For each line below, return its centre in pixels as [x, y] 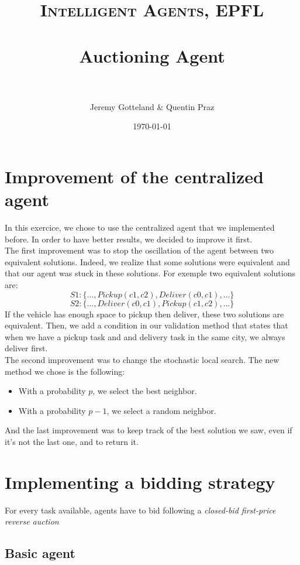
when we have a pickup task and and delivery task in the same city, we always [145, 336]
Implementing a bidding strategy [140, 482]
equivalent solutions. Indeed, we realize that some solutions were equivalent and [147, 261]
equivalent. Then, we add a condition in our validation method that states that [146, 325]
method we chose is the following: [65, 371]
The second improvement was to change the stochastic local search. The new [142, 359]
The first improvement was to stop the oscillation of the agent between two [139, 250]
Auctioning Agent [152, 55]
